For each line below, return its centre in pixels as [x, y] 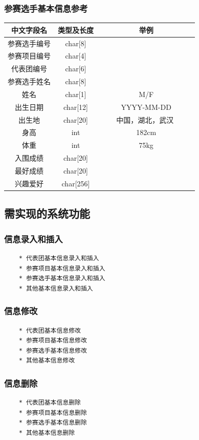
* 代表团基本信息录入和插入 [59, 258]
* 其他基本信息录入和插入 [56, 288]
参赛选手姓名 [29, 81]
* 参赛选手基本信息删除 [53, 423]
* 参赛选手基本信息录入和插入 [62, 279]
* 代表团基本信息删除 [50, 403]
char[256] [76, 183]
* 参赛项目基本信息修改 [53, 341]
